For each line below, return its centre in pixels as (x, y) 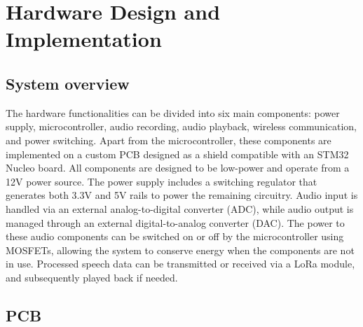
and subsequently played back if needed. (92, 277)
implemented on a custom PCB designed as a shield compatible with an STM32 (177, 154)
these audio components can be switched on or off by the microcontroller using (175, 236)
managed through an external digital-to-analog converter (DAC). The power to (175, 222)
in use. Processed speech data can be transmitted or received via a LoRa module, (180, 264)
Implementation (84, 39)
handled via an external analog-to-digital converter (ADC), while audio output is (180, 208)
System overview (68, 83)
